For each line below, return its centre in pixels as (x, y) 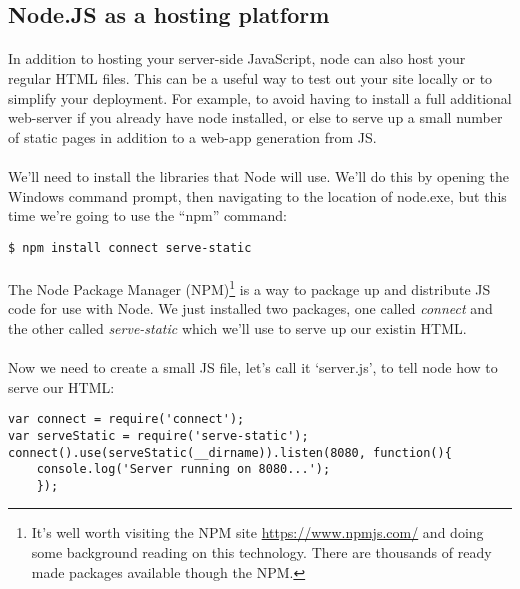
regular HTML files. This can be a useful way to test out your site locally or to (250, 77)
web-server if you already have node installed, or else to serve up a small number (255, 117)
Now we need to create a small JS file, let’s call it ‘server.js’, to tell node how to (253, 367)
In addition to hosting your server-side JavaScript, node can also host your (237, 58)
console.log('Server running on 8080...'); (183, 469)
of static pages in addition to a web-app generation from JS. (192, 136)
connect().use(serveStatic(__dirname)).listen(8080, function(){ (230, 452)
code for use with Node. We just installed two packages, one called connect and (250, 308)
